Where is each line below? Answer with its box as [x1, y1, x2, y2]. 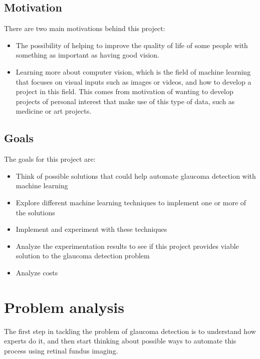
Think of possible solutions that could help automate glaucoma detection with [16, 170, 256, 181]
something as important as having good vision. [16, 50, 159, 60]
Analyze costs [16, 267, 58, 277]
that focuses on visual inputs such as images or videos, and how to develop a [16, 76, 251, 87]
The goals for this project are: [4, 154, 96, 164]
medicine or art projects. [16, 106, 92, 116]
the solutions [16, 207, 55, 217]
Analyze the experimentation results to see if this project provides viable [16, 240, 239, 251]
